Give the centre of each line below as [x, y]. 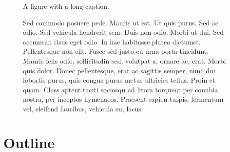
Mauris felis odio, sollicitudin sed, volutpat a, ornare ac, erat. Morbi [125, 60]
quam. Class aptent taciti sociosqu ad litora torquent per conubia [121, 89]
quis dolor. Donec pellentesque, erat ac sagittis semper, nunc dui [119, 70]
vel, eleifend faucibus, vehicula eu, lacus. [83, 108]
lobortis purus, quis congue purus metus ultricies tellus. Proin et [119, 80]
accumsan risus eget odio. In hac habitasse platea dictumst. [112, 41]
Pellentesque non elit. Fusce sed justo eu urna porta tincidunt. [116, 51]
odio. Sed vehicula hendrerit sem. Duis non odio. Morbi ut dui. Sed [123, 32]
